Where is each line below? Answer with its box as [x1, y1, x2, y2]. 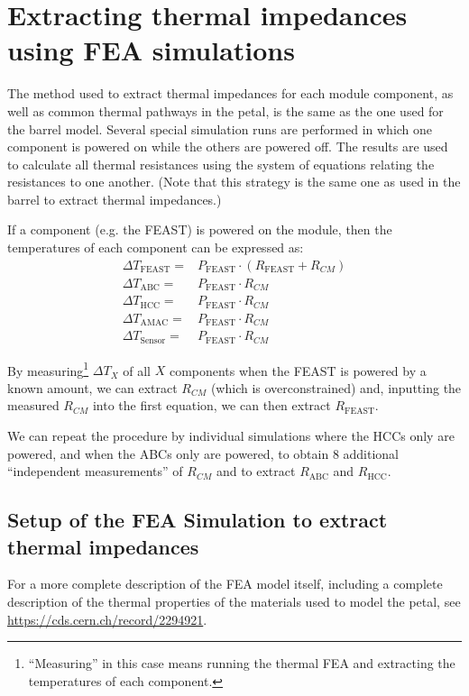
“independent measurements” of [7, 462, 183, 481]
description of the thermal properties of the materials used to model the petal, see [7, 592, 461, 611]
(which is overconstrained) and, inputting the [210, 378, 462, 397]
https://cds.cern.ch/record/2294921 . [7, 609, 207, 628]
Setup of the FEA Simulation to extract [7, 506, 388, 534]
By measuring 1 [7, 358, 89, 380]
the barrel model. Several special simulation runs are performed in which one [7, 119, 433, 138]
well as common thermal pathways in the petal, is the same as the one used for [7, 101, 444, 120]
